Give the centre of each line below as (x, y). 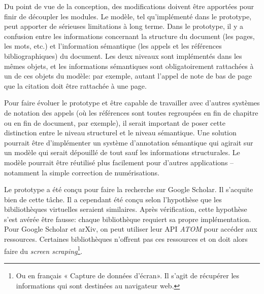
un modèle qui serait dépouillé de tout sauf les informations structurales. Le (122, 152)
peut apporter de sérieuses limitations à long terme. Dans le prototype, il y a (124, 26)
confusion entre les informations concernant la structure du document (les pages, (129, 36)
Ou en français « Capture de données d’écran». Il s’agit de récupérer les (128, 275)
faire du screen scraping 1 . (43, 250)
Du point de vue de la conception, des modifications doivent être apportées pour (129, 6)
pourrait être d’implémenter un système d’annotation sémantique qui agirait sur (129, 142)
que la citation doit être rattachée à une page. (75, 85)
